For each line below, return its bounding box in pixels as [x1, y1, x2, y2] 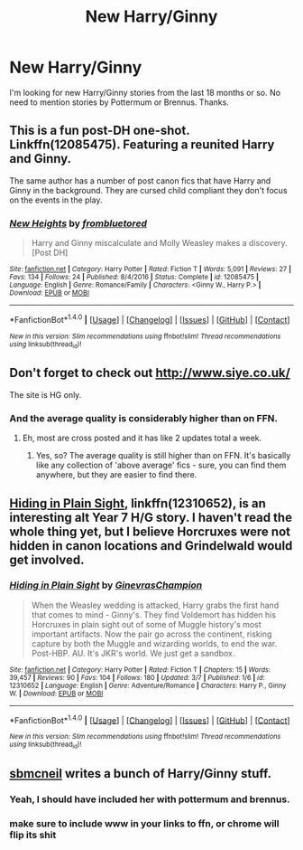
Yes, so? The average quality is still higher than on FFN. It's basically [35, 450, 291, 461]
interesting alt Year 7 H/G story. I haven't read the [9, 509, 293, 525]
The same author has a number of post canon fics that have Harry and [9, 175, 271, 186]
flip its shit [9, 829, 57, 842]
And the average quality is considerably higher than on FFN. [9, 411, 278, 424]
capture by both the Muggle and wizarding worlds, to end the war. [31, 637, 278, 648]
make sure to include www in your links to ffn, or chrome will [9, 817, 280, 830]
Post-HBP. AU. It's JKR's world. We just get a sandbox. [31, 647, 235, 658]
